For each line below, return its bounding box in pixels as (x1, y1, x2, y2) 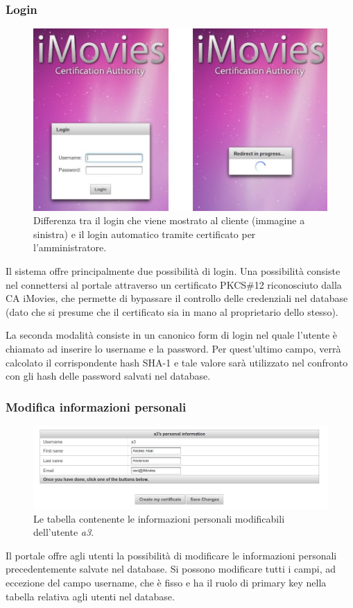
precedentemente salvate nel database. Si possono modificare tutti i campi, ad (6, 561, 336, 576)
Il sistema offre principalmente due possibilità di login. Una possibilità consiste (6, 263, 341, 278)
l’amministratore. (33, 240, 107, 255)
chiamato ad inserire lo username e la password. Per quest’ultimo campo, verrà (6, 341, 341, 355)
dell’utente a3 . (33, 525, 94, 539)
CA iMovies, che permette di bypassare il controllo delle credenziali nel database (6, 291, 348, 305)
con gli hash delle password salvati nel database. (6, 369, 211, 383)
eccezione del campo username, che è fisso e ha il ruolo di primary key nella (6, 575, 327, 589)
